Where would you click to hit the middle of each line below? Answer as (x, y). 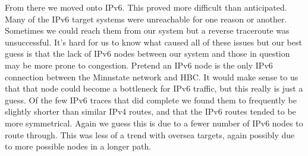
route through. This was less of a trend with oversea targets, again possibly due (150, 134)
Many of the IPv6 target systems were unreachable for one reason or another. (146, 19)
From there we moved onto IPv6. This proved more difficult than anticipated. (146, 7)
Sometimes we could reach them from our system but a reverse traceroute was (147, 30)
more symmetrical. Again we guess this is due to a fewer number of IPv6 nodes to (154, 123)
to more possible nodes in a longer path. (78, 146)
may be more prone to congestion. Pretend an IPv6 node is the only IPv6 (139, 65)
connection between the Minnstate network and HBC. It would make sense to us (152, 77)
